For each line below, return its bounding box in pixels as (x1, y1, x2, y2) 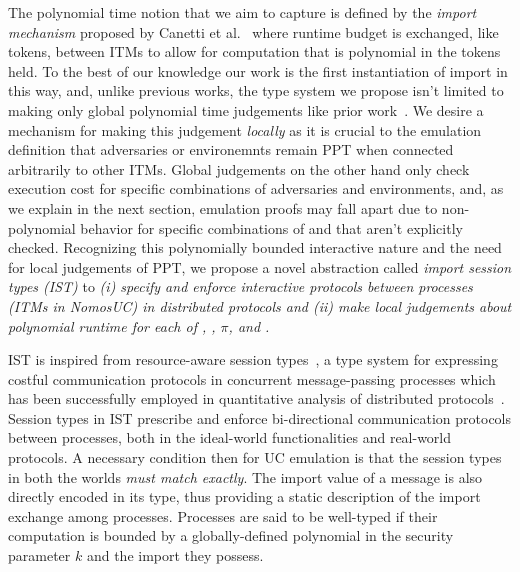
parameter (8, 545, 71, 566)
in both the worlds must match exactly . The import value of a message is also (8, 466, 483, 487)
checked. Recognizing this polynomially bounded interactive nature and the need (8, 237, 502, 258)
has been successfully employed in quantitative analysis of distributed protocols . (8, 388, 505, 409)
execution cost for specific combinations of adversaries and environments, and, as (8, 178, 504, 199)
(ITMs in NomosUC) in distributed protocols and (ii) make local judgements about (8, 295, 512, 316)
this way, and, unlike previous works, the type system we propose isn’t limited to (8, 80, 504, 101)
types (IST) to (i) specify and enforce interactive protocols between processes (8, 276, 473, 297)
